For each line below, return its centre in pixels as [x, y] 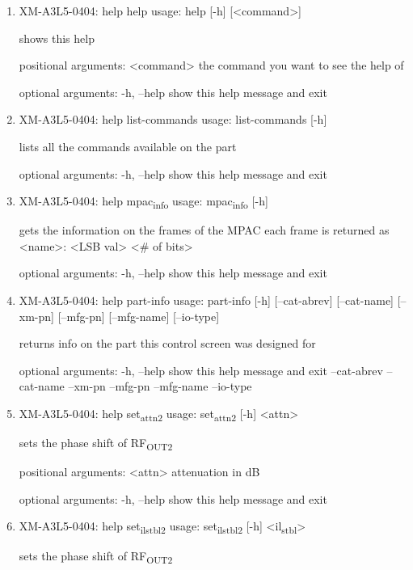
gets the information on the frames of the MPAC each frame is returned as [204, 230]
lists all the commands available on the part [128, 146]
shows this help [57, 38]
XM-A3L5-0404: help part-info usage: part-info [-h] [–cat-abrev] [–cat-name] [206, 300]
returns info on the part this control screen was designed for [167, 343]
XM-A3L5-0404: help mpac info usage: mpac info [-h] [143, 202]
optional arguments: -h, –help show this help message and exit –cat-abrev [201, 370]
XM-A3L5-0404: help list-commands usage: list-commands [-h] [173, 119]
